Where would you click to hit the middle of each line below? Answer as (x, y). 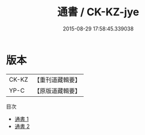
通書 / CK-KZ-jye (98, 12)
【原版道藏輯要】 (57, 90)
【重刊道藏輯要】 (57, 80)
